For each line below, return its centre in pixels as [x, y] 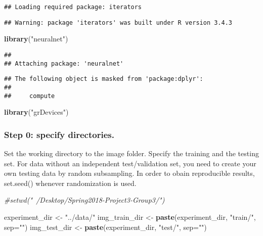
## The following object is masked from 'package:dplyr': [104, 79]
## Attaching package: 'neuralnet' [64, 63]
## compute [30, 96]
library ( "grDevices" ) [36, 112]
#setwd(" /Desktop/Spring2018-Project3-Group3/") [84, 200]
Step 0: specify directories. [59, 134]
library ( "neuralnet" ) [36, 39]
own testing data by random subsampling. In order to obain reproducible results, [129, 173]
